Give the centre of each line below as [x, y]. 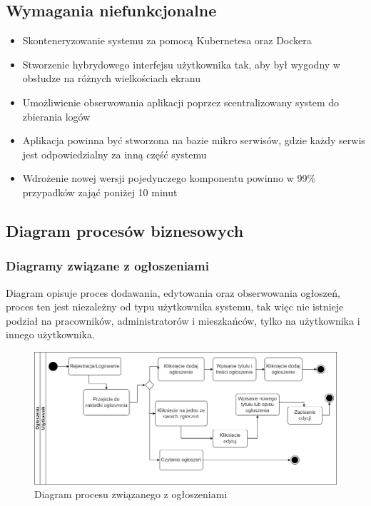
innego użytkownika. [50, 334]
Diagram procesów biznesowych [125, 230]
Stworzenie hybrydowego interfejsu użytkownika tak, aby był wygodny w [181, 64]
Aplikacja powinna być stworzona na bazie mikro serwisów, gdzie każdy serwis [194, 140]
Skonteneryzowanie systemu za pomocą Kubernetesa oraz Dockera [167, 40]
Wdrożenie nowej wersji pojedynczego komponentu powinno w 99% [169, 178]
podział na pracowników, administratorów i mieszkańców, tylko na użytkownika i [183, 320]
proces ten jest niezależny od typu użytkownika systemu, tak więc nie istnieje [175, 307]
